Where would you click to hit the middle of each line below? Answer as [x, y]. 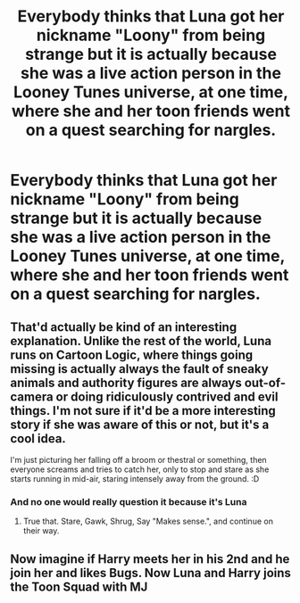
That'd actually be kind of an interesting [124, 327]
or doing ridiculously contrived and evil [167, 396]
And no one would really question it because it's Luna [129, 501]
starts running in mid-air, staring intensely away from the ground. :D [135, 479]
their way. [41, 531]
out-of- [265, 382]
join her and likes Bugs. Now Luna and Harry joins [150, 573]
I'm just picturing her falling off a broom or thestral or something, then [138, 460]
